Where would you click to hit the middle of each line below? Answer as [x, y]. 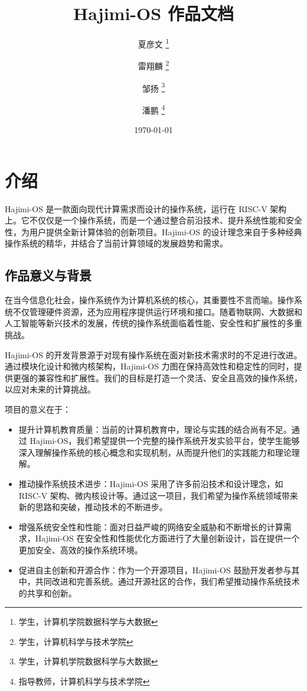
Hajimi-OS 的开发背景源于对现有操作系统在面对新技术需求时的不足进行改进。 [153, 354]
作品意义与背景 [48, 275]
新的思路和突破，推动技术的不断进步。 [93, 507]
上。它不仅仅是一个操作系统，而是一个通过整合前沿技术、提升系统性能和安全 [153, 220]
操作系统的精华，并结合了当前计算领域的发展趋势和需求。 [116, 243]
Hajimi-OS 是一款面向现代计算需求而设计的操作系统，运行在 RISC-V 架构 [146, 208]
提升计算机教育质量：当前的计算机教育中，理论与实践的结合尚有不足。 [155, 429]
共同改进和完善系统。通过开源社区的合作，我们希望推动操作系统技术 [167, 581]
